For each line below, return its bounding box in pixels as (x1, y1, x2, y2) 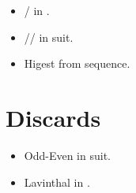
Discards (6, 101, 101, 133)
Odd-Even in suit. (24, 147, 111, 163)
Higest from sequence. (24, 55, 130, 72)
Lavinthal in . (24, 173, 90, 190)
